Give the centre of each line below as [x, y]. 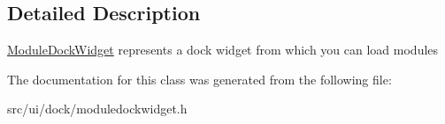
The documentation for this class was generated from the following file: [199, 79]
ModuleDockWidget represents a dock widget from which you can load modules [223, 50]
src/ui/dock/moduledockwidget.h [97, 109]
